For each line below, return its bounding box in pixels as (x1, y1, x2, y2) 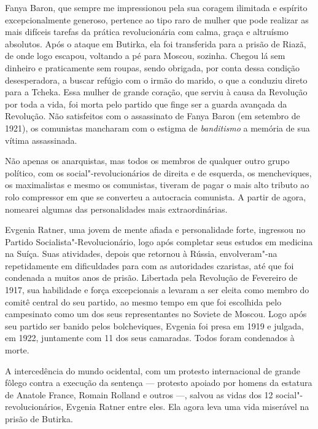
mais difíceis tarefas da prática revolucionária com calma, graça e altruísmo (5, 25, 289, 38)
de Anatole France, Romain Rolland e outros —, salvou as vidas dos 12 (5, 388, 273, 401)
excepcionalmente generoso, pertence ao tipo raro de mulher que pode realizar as (5, 13, 309, 26)
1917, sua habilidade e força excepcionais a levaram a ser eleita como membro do (5, 283, 309, 296)
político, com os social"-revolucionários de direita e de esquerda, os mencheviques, (5, 166, 312, 179)
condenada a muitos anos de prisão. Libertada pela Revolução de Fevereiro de (5, 271, 298, 284)
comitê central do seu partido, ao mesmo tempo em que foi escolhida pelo (5, 295, 282, 308)
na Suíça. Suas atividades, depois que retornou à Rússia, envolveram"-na (5, 247, 277, 260)
